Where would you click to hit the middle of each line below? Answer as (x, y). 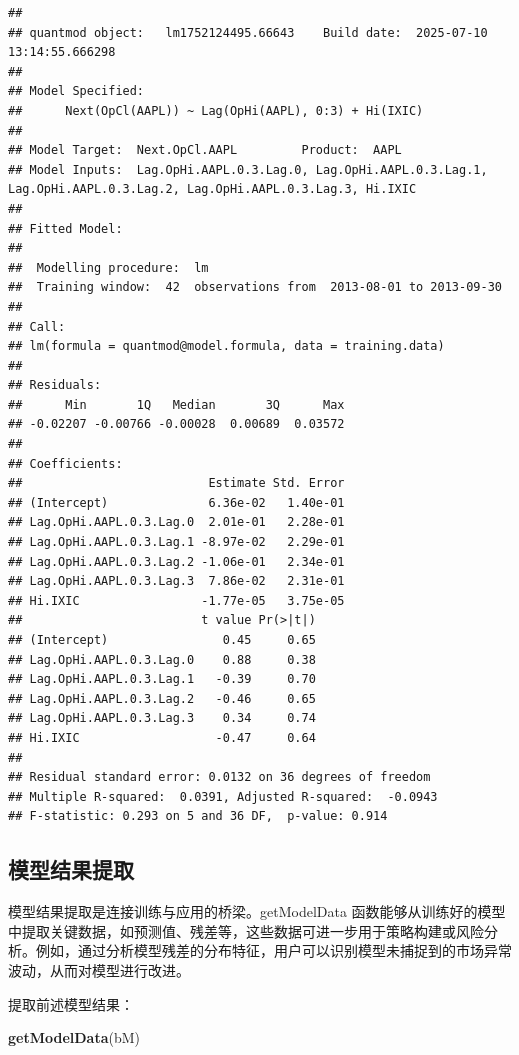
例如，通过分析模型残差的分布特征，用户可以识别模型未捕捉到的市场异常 (273, 950)
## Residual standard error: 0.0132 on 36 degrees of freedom (219, 777)
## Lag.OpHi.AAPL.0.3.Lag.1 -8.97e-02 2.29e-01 (176, 542)
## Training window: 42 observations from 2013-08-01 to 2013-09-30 (255, 287)
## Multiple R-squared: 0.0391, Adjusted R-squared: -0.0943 (223, 796)
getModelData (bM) (74, 1037)
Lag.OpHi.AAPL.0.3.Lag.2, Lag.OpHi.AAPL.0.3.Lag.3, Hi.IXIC (212, 189)
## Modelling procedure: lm (108, 267)
